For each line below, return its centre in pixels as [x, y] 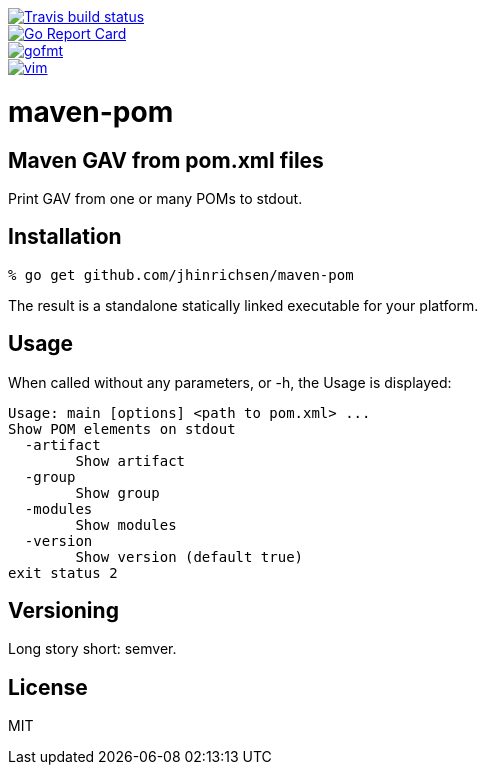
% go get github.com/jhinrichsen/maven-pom [181, 274]
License [48, 687]
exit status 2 [63, 572]
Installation [65, 237]
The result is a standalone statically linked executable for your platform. [243, 305]
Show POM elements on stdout [122, 428]
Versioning [63, 611]
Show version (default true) [189, 556]
